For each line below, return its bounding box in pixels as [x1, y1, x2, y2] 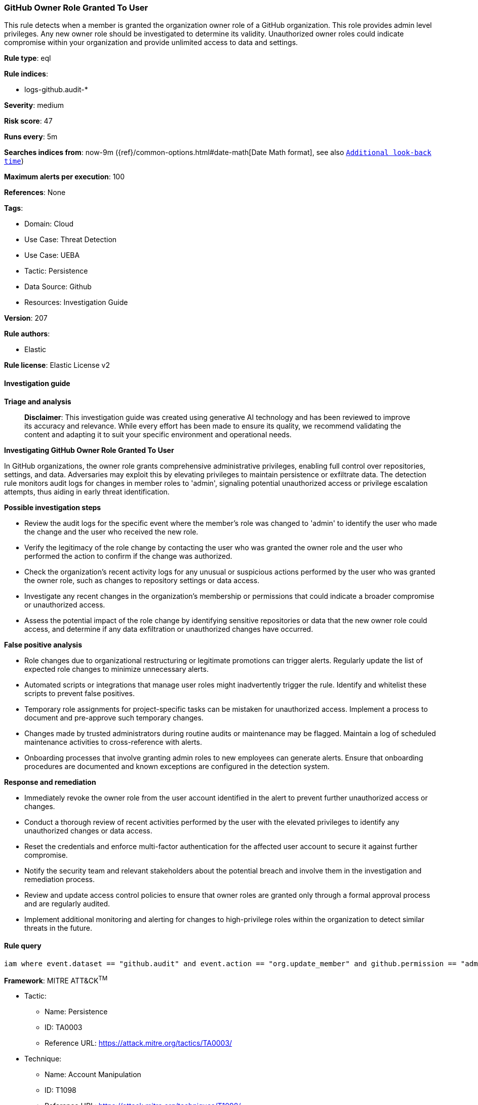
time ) [4, 157, 24, 166]
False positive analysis [4, 640, 82, 649]
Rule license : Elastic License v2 [4, 361, 110, 370]
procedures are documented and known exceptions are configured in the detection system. [24, 761, 330, 771]
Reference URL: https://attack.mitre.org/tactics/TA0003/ [45, 1039, 232, 1048]
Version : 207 [4, 314, 48, 323]
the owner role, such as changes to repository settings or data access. [24, 576, 260, 585]
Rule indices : [4, 69, 48, 79]
